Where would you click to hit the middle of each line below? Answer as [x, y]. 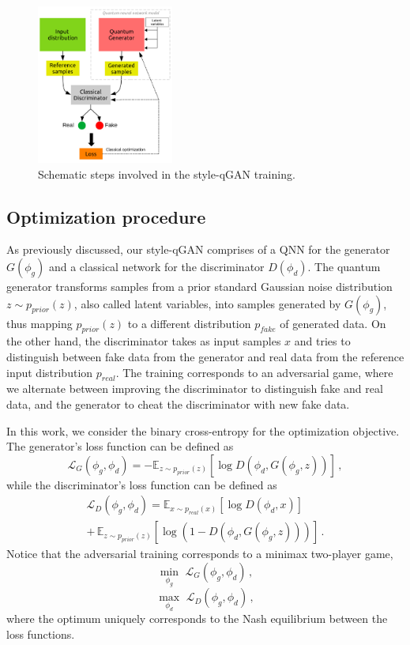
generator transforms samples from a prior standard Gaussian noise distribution [199, 286]
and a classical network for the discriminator [156, 266]
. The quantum [344, 266]
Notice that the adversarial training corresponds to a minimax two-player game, [200, 554]
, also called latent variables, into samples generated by [207, 303]
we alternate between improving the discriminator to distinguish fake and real [195, 389]
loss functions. [41, 634]
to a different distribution [189, 323]
